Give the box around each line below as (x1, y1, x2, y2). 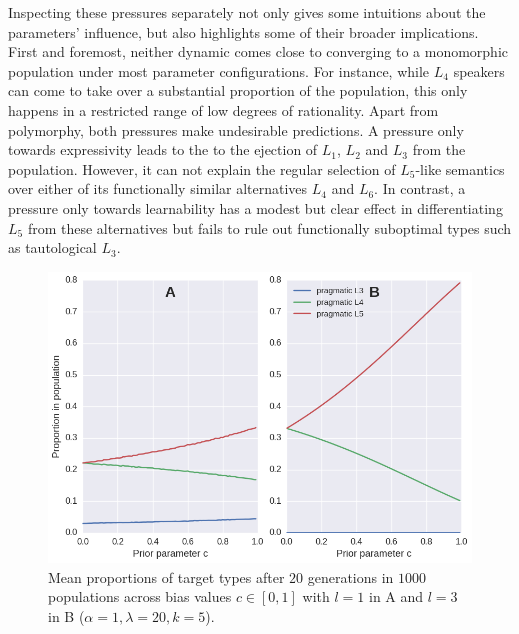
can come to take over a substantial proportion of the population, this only (8, 80, 468, 101)
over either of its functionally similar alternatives (8, 178, 308, 199)
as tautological (8, 237, 97, 258)
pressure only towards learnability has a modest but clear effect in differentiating (8, 197, 503, 218)
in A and (368, 586, 424, 607)
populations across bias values (48, 586, 232, 607)
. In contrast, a (374, 178, 466, 199)
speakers (453, 60, 505, 81)
